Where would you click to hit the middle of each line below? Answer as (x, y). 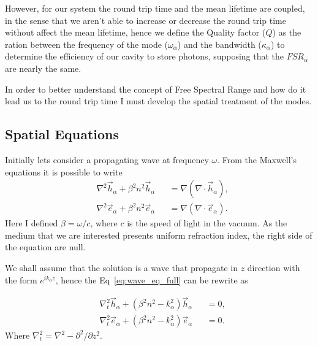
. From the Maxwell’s (257, 159)
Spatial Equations (62, 134)
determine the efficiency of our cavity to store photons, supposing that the (145, 56)
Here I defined (32, 223)
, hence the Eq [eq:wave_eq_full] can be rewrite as (152, 279)
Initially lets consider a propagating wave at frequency (107, 159)
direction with (274, 267)
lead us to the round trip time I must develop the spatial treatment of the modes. (158, 101)
